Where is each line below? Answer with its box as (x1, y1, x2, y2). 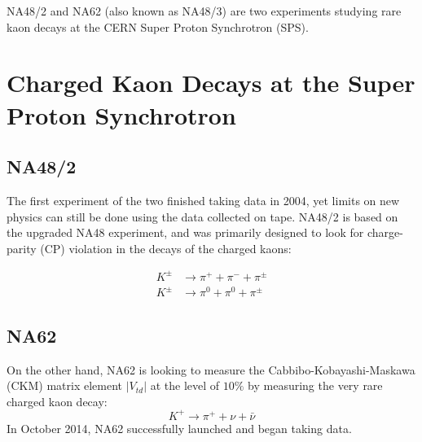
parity (7, 239, 37, 256)
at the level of (150, 377, 220, 394)
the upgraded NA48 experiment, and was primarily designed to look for (7, 224, 364, 241)
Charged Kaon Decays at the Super (7, 66, 415, 99)
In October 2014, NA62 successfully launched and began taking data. (7, 419, 352, 436)
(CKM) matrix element (7, 377, 122, 394)
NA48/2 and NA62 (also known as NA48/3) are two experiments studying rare (7, 2, 402, 19)
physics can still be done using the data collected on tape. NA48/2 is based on (7, 208, 398, 225)
